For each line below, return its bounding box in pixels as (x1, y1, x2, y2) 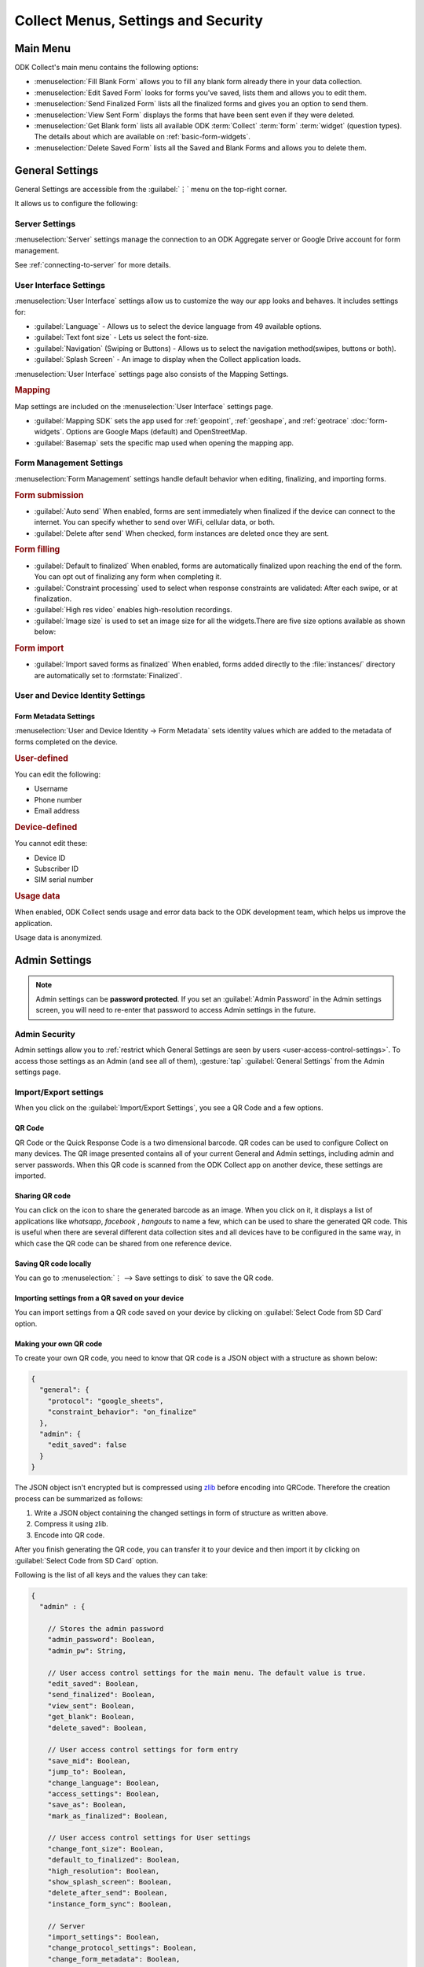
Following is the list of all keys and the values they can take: (14, 1570, 208, 1579)
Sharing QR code (14, 1190, 71, 1200)
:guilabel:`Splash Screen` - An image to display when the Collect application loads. (34, 355, 302, 364)
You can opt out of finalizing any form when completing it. (34, 572, 222, 581)
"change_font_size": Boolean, (47, 1844, 164, 1853)
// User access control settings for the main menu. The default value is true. (47, 1668, 367, 1677)
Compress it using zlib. (34, 1519, 109, 1529)
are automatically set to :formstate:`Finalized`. (34, 670, 182, 680)
